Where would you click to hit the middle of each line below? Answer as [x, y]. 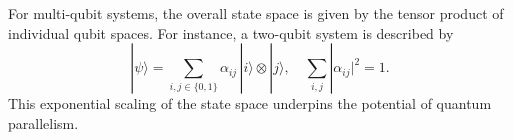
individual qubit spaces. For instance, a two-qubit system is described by [231, 32]
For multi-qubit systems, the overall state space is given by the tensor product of [256, 13]
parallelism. [43, 122]
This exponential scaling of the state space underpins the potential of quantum [250, 103]
